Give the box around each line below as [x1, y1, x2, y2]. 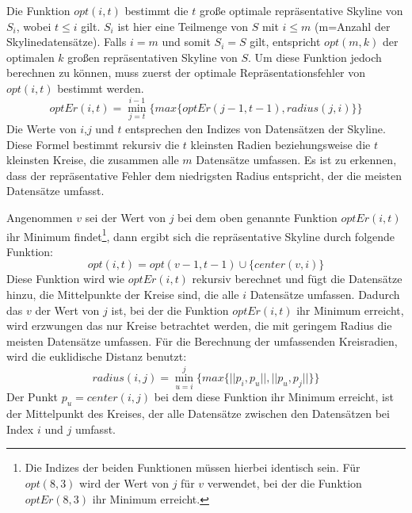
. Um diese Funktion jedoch [248, 48, 382, 65]
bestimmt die [124, 2, 189, 18]
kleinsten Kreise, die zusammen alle [6, 151, 179, 168]
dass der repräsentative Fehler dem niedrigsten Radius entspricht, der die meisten [6, 167, 402, 183]
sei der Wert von [85, 209, 166, 225]
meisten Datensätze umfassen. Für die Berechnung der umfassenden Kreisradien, [6, 332, 398, 349]
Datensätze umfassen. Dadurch [250, 286, 400, 302]
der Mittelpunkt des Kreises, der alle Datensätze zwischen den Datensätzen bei [6, 405, 390, 422]
